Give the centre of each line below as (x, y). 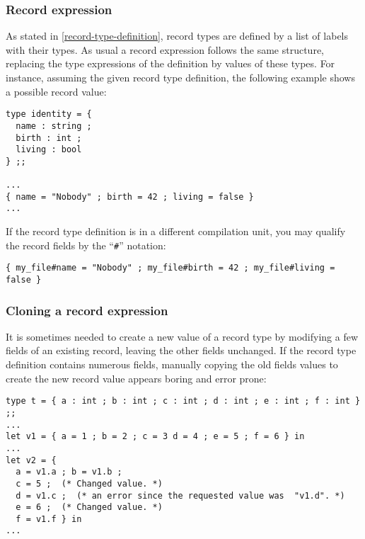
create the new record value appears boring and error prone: (136, 378)
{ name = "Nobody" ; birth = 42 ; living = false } (130, 197)
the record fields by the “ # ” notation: (86, 245)
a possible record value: (56, 91)
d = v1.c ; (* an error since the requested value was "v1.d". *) (180, 495)
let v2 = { (31, 460)
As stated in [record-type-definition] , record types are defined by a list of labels (177, 36)
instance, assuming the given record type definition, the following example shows (180, 77)
